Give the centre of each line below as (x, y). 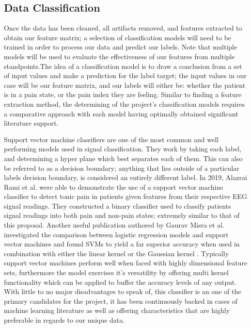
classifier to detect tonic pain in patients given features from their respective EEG (125, 196)
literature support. (31, 123)
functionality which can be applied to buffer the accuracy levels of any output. (120, 282)
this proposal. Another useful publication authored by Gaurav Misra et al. (114, 225)
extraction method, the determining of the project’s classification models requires (125, 104)
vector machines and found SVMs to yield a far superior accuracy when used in (122, 244)
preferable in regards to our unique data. (64, 320)
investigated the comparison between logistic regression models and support (116, 234)
